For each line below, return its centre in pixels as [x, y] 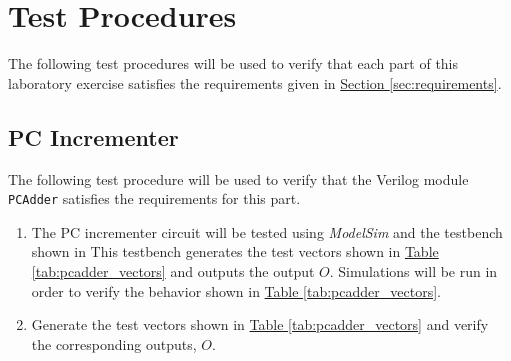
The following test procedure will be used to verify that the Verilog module [238, 178]
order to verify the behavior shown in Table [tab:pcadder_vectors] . [236, 290]
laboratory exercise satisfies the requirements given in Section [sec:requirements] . [255, 82]
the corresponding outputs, [114, 343]
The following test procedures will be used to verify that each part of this [233, 63]
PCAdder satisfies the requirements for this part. [154, 198]
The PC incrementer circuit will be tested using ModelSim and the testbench [267, 231]
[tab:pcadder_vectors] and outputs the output [173, 270]
